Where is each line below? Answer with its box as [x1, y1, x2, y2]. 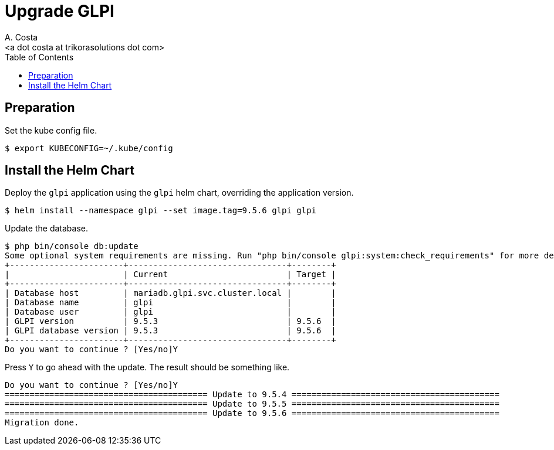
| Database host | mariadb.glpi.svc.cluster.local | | [5, 288, 336, 298]
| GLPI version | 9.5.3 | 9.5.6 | [5, 316, 336, 326]
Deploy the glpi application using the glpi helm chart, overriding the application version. [5, 187, 354, 198]
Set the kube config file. [5, 125, 97, 135]
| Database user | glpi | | [5, 307, 336, 317]
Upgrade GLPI [5, 1, 114, 21]
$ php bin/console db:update [5, 241, 138, 251]
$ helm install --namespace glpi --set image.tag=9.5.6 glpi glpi [5, 206, 317, 216]
